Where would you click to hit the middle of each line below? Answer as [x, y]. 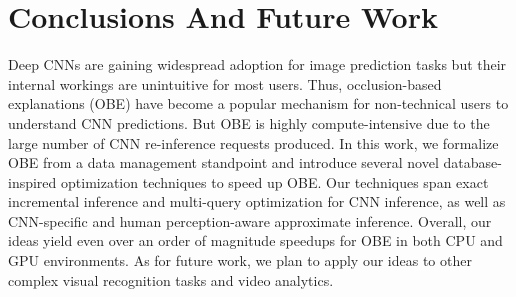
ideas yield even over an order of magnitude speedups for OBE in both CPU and [255, 240]
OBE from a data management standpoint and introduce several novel [223, 162]
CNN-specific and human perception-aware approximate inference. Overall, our [250, 220]
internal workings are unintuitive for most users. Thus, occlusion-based [225, 83]
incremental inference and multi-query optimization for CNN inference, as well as [257, 201]
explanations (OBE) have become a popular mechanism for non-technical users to [258, 103]
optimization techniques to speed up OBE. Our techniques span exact [275, 181]
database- [472, 162]
